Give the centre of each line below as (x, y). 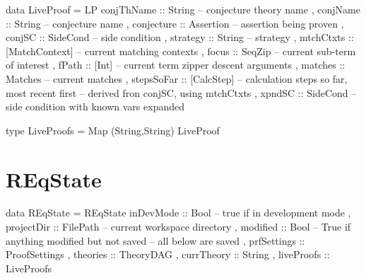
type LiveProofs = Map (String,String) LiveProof (113, 130)
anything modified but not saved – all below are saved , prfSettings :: (155, 240)
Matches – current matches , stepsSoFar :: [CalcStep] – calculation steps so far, (177, 78)
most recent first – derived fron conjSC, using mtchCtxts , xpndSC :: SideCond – (181, 92)
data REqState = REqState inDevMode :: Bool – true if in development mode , (178, 213)
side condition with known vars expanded (95, 106)
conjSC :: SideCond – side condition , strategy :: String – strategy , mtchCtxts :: (180, 37)
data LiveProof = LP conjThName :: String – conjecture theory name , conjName (183, 9)
